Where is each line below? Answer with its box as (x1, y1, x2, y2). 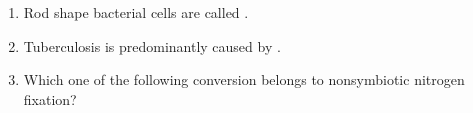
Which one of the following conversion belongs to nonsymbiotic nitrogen (23, 69, 465, 90)
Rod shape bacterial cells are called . (23, 2, 249, 22)
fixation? (23, 88, 77, 109)
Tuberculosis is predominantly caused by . (23, 35, 281, 56)
